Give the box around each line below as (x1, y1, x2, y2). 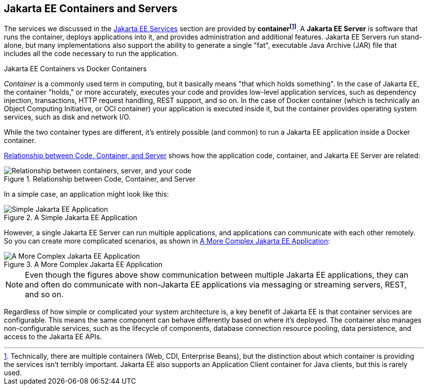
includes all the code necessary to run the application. (4, 49, 178, 58)
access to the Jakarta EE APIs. (4, 332, 102, 341)
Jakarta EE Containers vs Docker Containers (4, 64, 147, 73)
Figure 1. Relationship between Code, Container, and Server (4, 175, 196, 184)
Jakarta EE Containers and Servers (4, 2, 177, 15)
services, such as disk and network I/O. (4, 113, 131, 122)
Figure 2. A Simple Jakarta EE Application (4, 213, 137, 222)
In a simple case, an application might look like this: (4, 190, 169, 199)
